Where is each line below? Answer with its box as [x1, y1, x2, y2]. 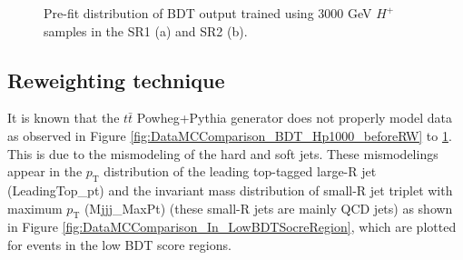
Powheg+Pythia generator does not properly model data [136, 108, 452, 127]
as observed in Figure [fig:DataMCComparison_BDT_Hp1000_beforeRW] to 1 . [7, 125, 452, 145]
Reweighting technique [7, 65, 225, 94]
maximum [7, 198, 63, 217]
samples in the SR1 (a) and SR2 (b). [44, 21, 248, 40]
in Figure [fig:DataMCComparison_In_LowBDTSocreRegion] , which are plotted [7, 217, 457, 236]
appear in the [7, 162, 83, 181]
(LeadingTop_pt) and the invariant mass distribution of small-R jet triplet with [7, 180, 453, 199]
